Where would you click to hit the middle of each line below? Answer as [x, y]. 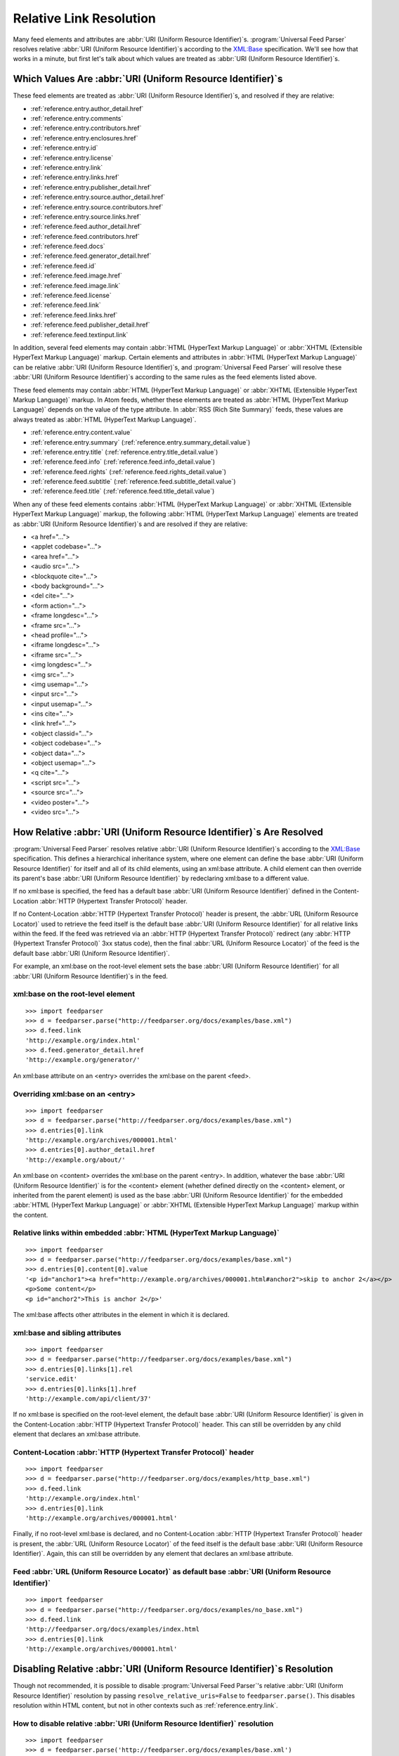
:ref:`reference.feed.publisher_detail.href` [90, 325]
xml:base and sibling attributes [67, 1332]
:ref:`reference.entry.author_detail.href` [87, 108]
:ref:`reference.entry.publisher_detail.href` [91, 187]
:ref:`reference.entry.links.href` [75, 177]
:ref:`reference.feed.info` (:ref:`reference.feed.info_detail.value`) [123, 462]
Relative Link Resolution [84, 18]
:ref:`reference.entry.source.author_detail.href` [98, 197]
